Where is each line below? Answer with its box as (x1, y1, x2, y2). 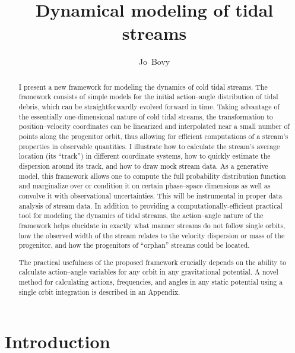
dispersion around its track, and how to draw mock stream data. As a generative (18, 160, 268, 171)
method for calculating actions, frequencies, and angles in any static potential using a (18, 277, 283, 287)
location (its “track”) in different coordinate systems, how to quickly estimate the (18, 151, 271, 161)
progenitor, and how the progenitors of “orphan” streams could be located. (18, 240, 250, 250)
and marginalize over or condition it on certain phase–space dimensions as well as (18, 181, 271, 191)
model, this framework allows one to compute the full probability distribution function (18, 171, 286, 181)
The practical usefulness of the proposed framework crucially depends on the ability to (18, 257, 287, 267)
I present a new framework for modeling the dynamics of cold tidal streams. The (18, 81, 268, 92)
